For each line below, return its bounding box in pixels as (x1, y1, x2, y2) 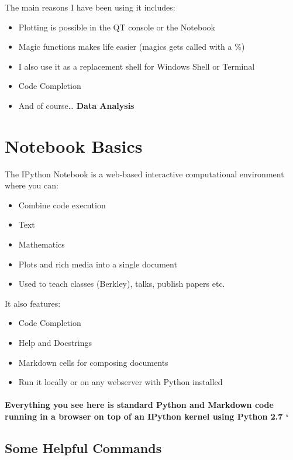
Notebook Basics (5, 133, 143, 157)
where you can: (5, 179, 58, 191)
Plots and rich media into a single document (18, 258, 177, 270)
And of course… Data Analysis (18, 99, 135, 111)
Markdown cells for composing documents (18, 356, 168, 368)
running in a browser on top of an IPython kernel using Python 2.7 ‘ (5, 410, 289, 422)
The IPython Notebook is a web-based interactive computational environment (5, 167, 284, 180)
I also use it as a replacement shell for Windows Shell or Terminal (18, 60, 255, 72)
